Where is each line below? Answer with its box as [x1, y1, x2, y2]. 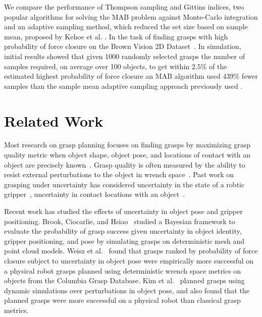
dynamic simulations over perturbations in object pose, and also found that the [4, 285, 249, 295]
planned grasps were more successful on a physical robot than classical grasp [4, 295, 241, 305]
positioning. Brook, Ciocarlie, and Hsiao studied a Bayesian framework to [4, 216, 235, 226]
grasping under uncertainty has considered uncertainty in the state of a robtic [4, 179, 245, 189]
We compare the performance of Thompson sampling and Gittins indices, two [4, 2, 244, 12]
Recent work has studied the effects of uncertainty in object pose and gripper [4, 206, 243, 217]
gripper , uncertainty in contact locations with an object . [4, 189, 185, 199]
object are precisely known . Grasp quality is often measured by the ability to [4, 159, 245, 170]
